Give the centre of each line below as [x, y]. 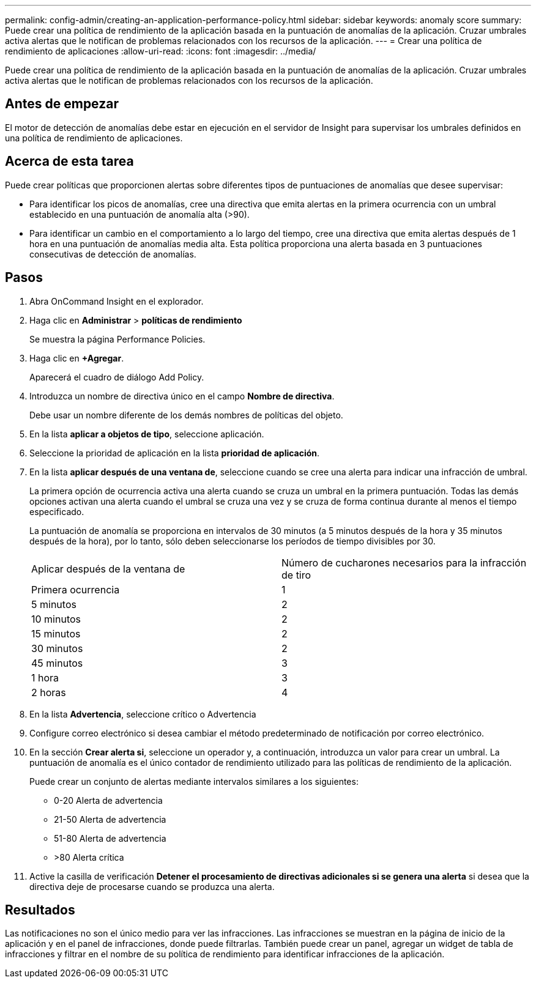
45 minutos [57, 663]
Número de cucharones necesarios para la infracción [404, 562]
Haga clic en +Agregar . [77, 358]
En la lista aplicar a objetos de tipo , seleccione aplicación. [147, 434]
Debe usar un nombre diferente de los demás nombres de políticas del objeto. [186, 415]
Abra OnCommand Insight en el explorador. [117, 301]
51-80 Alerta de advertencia [110, 838]
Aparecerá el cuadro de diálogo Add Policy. [117, 377]
